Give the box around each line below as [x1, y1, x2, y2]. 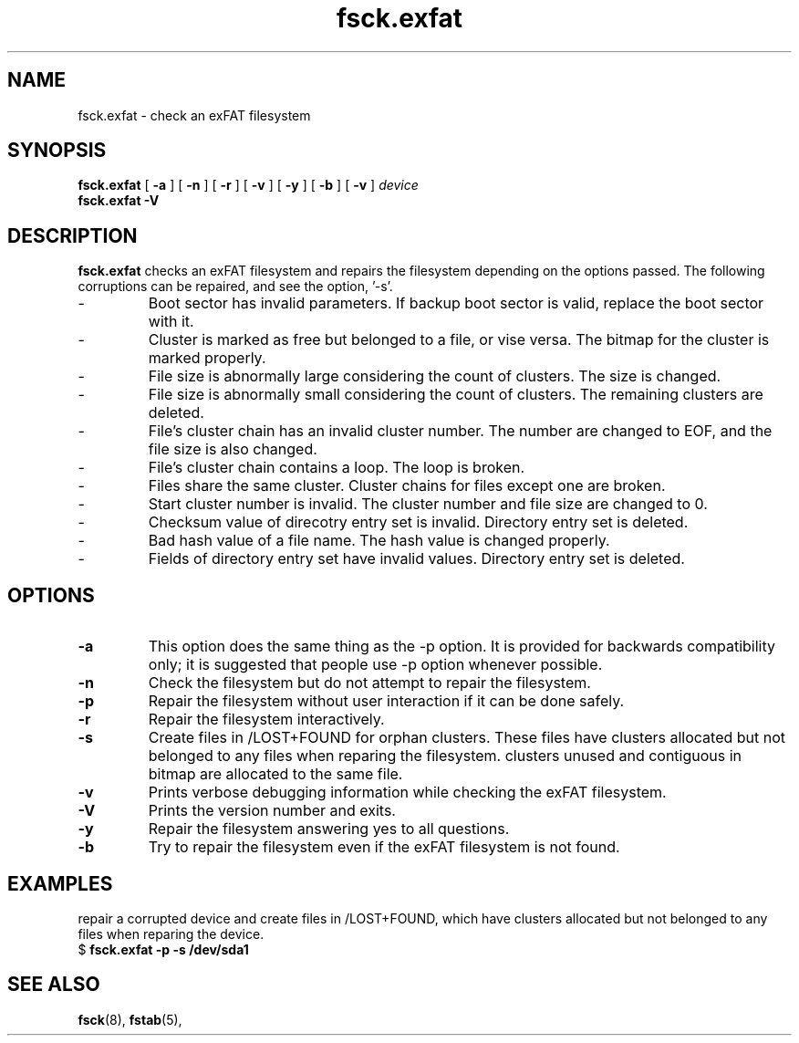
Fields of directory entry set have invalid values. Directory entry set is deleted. [148, 549, 685, 568]
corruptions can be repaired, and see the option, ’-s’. [78, 278, 393, 295]
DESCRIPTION [7, 224, 138, 247]
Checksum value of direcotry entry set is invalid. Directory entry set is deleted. [148, 513, 689, 532]
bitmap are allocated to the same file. [148, 765, 403, 784]
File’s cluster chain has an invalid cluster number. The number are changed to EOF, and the [148, 422, 773, 441]
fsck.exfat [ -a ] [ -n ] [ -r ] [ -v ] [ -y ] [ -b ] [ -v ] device [78, 177, 419, 193]
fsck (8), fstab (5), [78, 1011, 182, 1027]
